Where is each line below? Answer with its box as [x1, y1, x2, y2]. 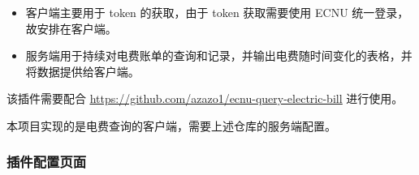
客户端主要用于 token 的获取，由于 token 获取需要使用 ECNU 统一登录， [25, 4, 409, 20]
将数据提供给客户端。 [25, 62, 140, 79]
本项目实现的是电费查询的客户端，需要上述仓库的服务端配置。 [6, 117, 336, 134]
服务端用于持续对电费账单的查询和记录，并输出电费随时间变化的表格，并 [25, 47, 413, 64]
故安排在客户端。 [25, 19, 117, 36]
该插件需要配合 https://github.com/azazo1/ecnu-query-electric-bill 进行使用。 [6, 90, 404, 107]
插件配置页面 [6, 152, 87, 172]
